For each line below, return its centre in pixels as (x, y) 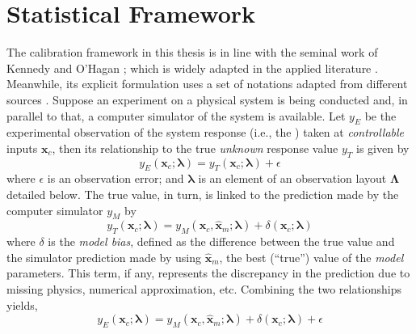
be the (380, 115)
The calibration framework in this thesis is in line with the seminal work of (192, 52)
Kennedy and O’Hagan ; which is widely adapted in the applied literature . (192, 68)
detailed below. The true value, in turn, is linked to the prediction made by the (203, 194)
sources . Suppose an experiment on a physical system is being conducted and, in (207, 99)
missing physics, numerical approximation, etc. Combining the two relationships (204, 289)
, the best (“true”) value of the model (311, 257)
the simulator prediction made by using (104, 257)
